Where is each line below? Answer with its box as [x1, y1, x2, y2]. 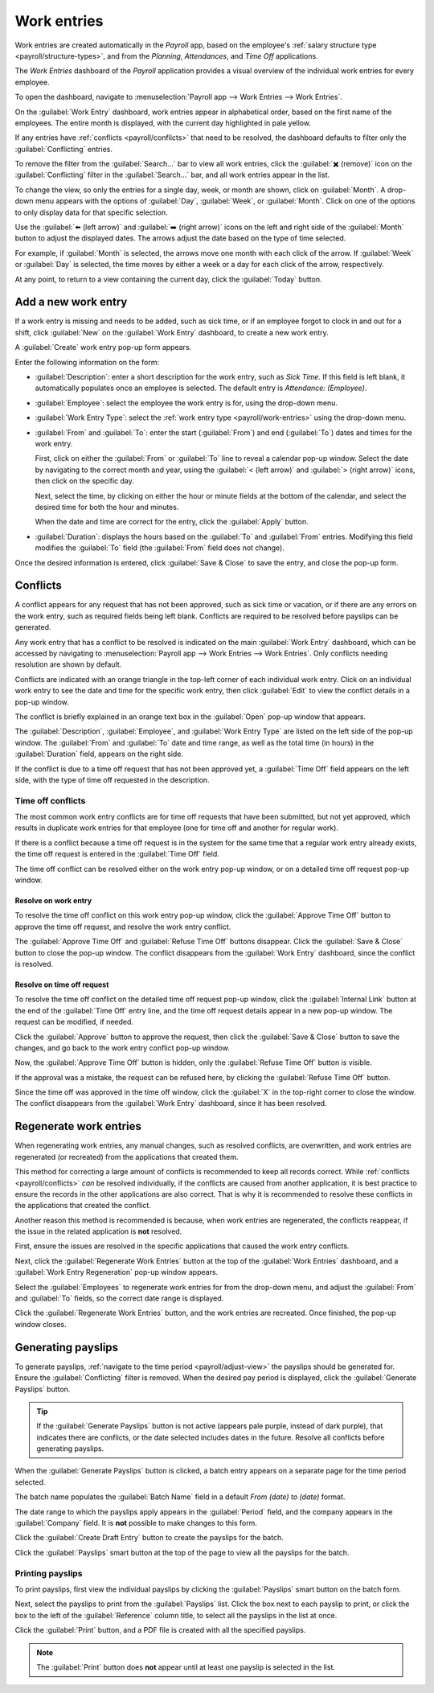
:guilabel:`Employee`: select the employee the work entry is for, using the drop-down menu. [35, 398, 338, 408]
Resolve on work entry [14, 895, 92, 905]
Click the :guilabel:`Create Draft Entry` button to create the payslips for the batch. [14, 1533, 285, 1543]
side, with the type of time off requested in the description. [14, 775, 210, 784]
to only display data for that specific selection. [14, 208, 168, 217]
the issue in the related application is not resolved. [14, 1227, 182, 1236]
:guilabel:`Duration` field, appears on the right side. [14, 749, 184, 759]
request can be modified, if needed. [14, 1017, 134, 1027]
